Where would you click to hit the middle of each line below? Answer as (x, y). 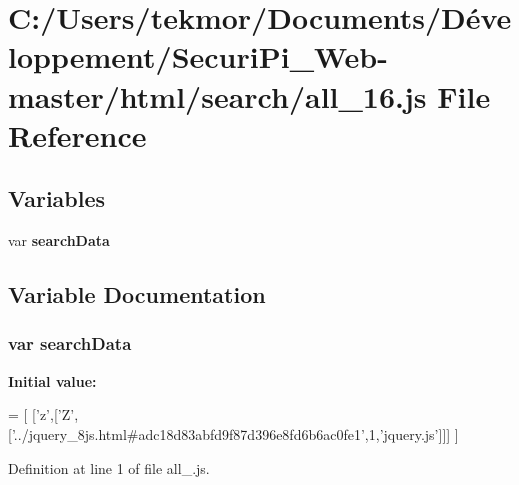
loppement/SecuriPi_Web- (198, 56)
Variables (57, 198)
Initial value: (52, 380)
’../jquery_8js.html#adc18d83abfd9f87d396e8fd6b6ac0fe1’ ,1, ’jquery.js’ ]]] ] (235, 433)
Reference (77, 134)
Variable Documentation (137, 294)
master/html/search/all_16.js (217, 95)
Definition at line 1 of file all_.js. (109, 467)
